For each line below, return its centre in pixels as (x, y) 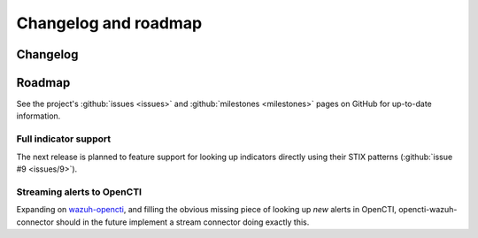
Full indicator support (64, 139)
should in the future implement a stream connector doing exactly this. (183, 222)
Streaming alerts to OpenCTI (79, 192)
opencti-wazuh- (428, 210)
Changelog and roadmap (109, 23)
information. (39, 116)
